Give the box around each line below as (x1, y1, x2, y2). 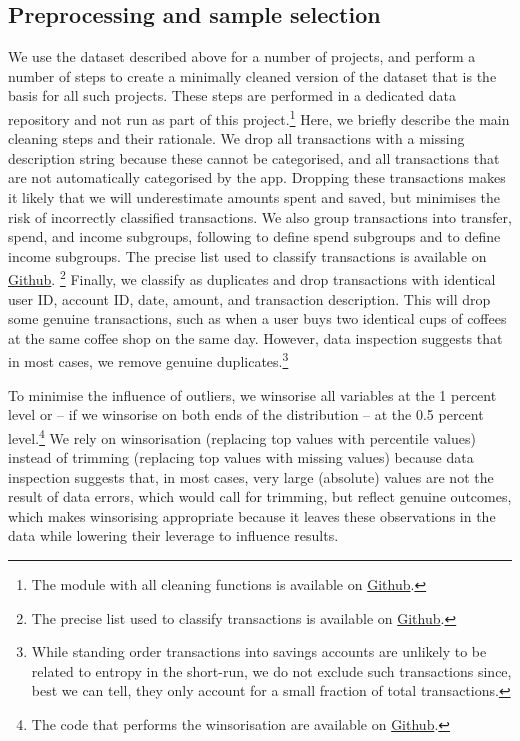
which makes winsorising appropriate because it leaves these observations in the (8, 505, 496, 526)
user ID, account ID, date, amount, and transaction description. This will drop (8, 288, 491, 309)
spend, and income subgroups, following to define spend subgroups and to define (8, 226, 501, 247)
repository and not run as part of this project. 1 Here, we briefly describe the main (8, 105, 510, 129)
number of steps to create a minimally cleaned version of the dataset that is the (8, 65, 497, 86)
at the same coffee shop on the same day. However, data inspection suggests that (8, 327, 503, 348)
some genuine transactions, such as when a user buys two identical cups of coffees (8, 308, 507, 329)
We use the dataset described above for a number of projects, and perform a (8, 46, 476, 67)
